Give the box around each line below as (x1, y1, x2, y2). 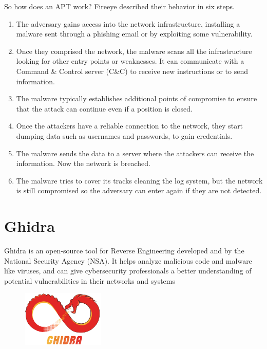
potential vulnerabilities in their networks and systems (4, 275, 176, 286)
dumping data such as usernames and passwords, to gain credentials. (16, 130, 233, 141)
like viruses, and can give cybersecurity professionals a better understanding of (4, 265, 252, 276)
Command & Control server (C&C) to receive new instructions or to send (16, 65, 249, 76)
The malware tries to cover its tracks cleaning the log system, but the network (16, 175, 263, 186)
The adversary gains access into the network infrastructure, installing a (16, 18, 240, 29)
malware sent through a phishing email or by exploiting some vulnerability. (16, 28, 253, 39)
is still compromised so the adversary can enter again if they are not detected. (16, 185, 262, 196)
